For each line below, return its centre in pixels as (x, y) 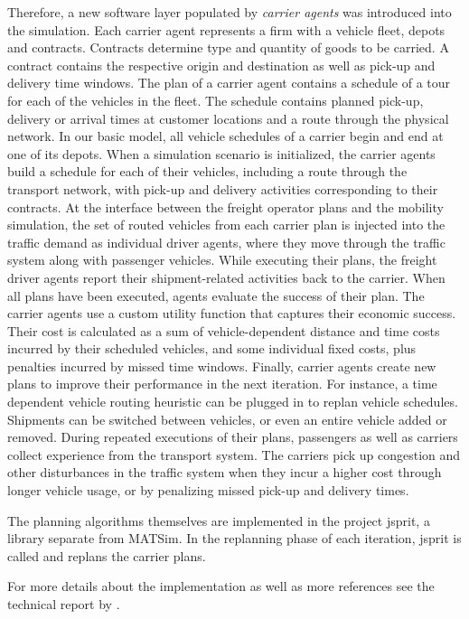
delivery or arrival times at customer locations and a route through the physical (228, 118)
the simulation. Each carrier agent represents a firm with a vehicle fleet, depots (226, 29)
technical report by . (64, 604)
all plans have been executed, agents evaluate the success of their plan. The (216, 295)
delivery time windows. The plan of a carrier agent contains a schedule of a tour (229, 83)
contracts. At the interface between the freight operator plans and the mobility (225, 206)
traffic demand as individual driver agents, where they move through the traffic (226, 242)
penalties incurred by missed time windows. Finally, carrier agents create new (222, 366)
